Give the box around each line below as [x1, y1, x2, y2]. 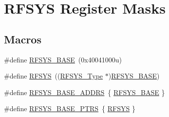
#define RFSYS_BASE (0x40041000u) [4, 54, 122, 64]
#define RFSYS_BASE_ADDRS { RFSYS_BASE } [4, 87, 165, 97]
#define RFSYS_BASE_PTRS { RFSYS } [4, 103, 135, 114]
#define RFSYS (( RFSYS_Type [4, 71, 103, 81]
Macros [4, 31, 41, 46]
